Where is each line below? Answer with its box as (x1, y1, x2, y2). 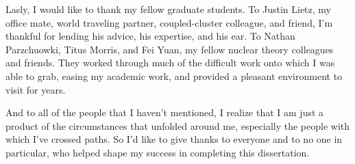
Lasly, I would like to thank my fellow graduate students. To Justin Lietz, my (5, 2, 331, 16)
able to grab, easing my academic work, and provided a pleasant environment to (5, 68, 343, 83)
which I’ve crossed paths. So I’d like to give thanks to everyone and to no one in (5, 132, 343, 146)
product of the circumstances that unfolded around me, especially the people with (5, 118, 350, 133)
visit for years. (5, 82, 66, 96)
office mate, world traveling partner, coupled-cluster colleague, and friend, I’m (5, 15, 333, 29)
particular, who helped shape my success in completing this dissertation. (5, 145, 310, 159)
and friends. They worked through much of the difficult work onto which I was (5, 55, 335, 70)
